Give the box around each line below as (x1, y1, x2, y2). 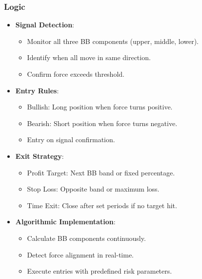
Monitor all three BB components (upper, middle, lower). (27, 36, 199, 46)
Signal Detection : (15, 20, 75, 30)
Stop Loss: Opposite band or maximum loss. (27, 184, 160, 194)
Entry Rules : (15, 85, 59, 95)
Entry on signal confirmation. (27, 134, 115, 145)
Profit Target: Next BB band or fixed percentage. (27, 167, 175, 177)
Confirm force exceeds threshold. (27, 69, 124, 79)
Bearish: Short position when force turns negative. (27, 118, 178, 128)
